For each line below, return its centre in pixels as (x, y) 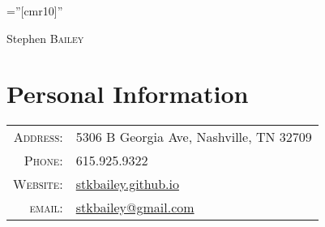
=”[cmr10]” (35, 11)
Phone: (43, 161)
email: (46, 208)
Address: (38, 137)
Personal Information (128, 94)
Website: (38, 184)
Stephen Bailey (45, 38)
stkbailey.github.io (127, 184)
